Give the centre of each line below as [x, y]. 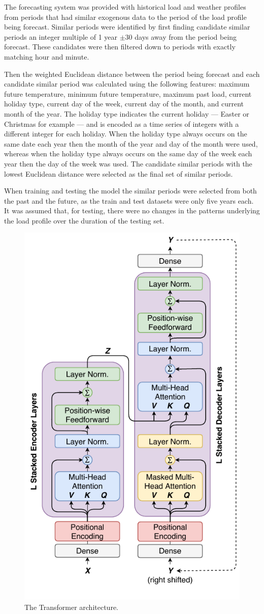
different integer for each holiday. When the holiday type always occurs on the [126, 134]
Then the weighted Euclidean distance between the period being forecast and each [132, 74]
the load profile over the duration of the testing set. [84, 220]
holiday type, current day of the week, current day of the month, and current [124, 104]
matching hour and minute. [47, 56]
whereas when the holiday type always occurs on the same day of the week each [128, 153]
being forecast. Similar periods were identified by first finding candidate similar [127, 27]
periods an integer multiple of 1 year [61, 36]
